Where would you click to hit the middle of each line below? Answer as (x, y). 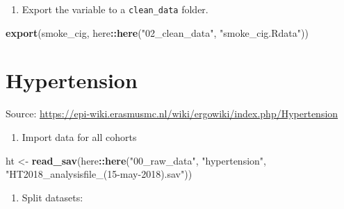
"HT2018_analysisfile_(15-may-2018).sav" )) (99, 174)
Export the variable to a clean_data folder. (115, 9)
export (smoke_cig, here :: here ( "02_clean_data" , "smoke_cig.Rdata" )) (157, 32)
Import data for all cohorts (79, 136)
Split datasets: (52, 197)
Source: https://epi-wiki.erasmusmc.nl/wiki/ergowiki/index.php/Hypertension (172, 114)
